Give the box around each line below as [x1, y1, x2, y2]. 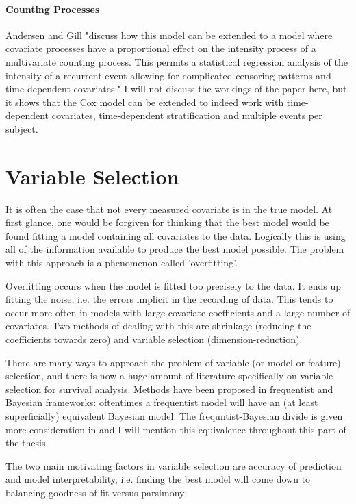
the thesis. [5, 436, 49, 450]
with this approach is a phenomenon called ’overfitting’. [5, 255, 238, 270]
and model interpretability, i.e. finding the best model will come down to [5, 472, 311, 486]
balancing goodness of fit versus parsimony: [5, 485, 188, 499]
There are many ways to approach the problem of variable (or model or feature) [5, 355, 341, 369]
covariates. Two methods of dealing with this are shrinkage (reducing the [5, 318, 311, 333]
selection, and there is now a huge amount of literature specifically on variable [5, 368, 333, 383]
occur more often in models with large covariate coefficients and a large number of [5, 305, 351, 319]
